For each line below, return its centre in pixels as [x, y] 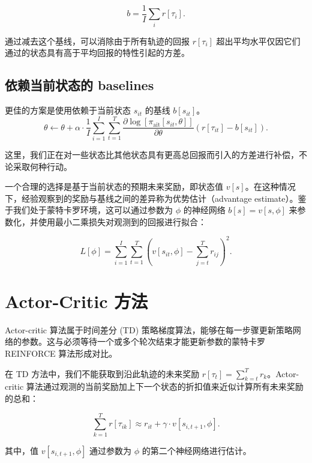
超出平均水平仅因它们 [258, 41]
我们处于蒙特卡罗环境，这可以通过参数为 [93, 210]
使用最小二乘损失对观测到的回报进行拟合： [122, 221]
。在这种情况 [270, 186]
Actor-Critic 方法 [76, 301]
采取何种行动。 [42, 166]
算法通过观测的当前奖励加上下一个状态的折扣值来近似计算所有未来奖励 [165, 386]
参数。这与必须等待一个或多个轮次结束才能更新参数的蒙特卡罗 [143, 341]
